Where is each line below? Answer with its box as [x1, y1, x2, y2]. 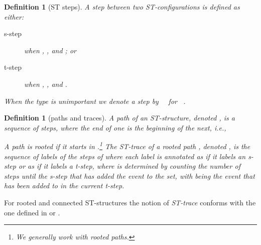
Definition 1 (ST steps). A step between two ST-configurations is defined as [4, 2, 240, 12]
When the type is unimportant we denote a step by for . [4, 95, 186, 106]
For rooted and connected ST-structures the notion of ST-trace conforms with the [4, 197, 256, 207]
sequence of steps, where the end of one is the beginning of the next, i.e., [4, 122, 226, 133]
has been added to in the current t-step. [4, 180, 124, 191]
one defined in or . [4, 207, 60, 217]
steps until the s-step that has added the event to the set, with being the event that [4, 170, 255, 181]
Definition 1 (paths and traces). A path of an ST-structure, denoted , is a [4, 112, 235, 123]
